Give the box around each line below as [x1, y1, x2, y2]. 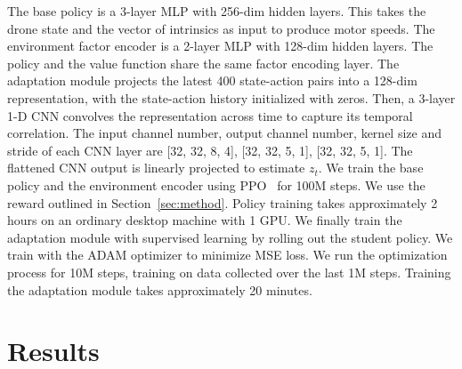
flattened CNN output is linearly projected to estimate [7, 158, 305, 177]
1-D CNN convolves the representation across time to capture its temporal [7, 106, 413, 124]
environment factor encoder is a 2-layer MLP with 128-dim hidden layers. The [7, 36, 434, 55]
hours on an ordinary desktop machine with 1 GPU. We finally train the [7, 211, 402, 229]
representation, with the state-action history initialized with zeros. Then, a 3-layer [7, 88, 456, 107]
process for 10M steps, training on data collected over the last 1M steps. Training [7, 262, 451, 281]
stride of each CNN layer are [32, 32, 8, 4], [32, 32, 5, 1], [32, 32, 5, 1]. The [7, 140, 413, 159]
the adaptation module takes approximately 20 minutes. [7, 280, 312, 299]
